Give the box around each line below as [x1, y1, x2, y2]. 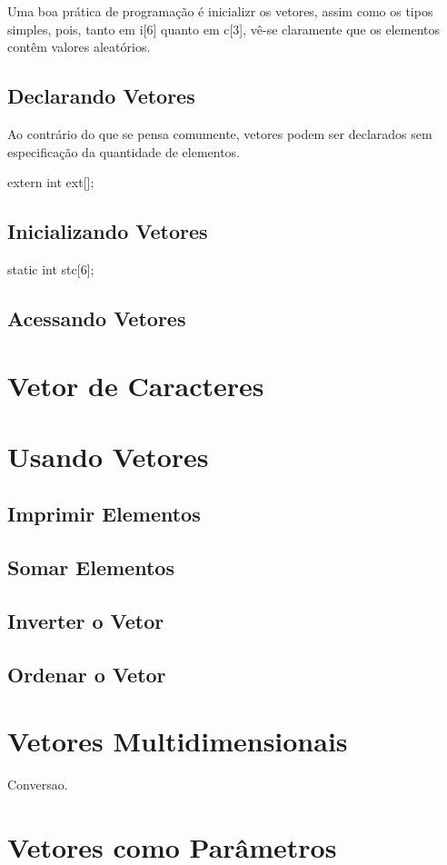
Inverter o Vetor [7, 607, 164, 635]
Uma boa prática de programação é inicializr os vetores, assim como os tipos [7, 2, 433, 20]
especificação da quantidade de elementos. [7, 142, 241, 161]
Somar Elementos [7, 553, 174, 582]
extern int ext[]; [7, 173, 94, 192]
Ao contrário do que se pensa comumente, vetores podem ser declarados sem [7, 124, 432, 143]
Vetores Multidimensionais [7, 722, 348, 760]
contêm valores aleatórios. [7, 37, 151, 56]
